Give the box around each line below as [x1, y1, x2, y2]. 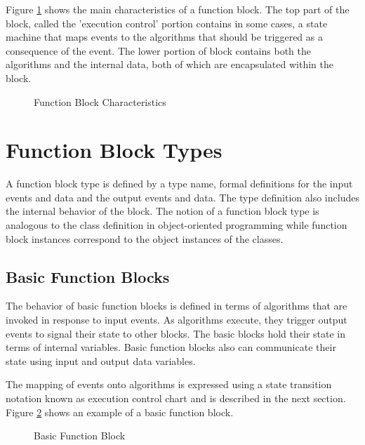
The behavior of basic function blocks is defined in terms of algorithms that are [6, 298, 347, 313]
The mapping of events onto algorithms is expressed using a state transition [6, 377, 332, 392]
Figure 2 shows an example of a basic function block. [6, 404, 234, 419]
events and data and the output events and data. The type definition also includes [6, 190, 359, 204]
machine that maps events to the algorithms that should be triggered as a [6, 29, 323, 44]
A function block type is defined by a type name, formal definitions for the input [6, 176, 353, 191]
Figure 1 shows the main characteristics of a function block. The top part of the [6, 2, 350, 16]
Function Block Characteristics [34, 94, 166, 109]
